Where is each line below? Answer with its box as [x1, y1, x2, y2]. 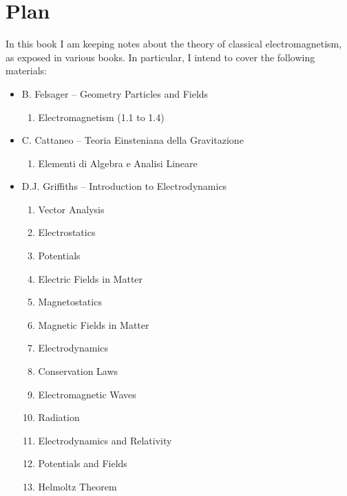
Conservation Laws [38, 364, 118, 378]
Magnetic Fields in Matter [38, 317, 149, 332]
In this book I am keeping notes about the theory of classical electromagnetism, [6, 36, 342, 51]
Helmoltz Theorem [38, 479, 117, 493]
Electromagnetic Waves [38, 387, 136, 401]
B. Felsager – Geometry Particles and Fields [21, 86, 209, 100]
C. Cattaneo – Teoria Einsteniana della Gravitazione [21, 133, 244, 147]
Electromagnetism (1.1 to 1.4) [38, 109, 165, 124]
